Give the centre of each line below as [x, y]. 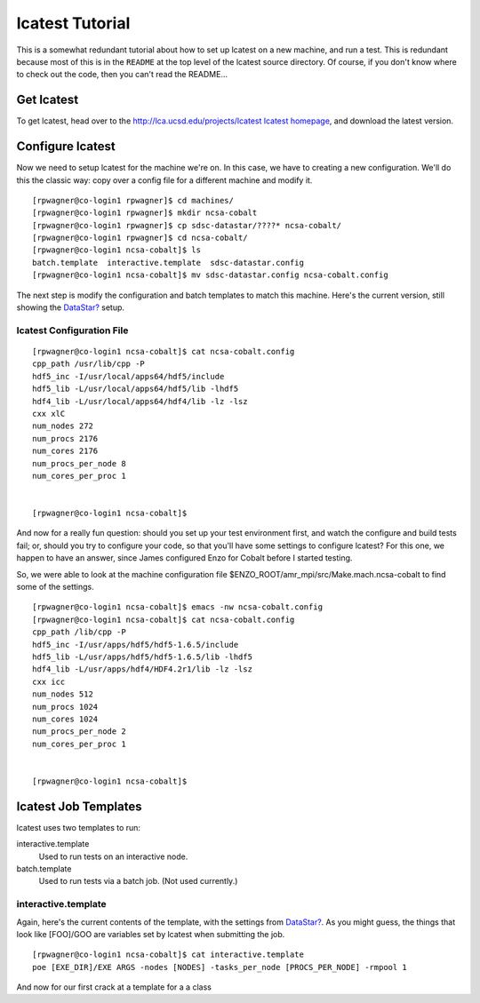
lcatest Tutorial [73, 23]
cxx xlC [49, 414]
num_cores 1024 [65, 719]
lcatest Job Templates [79, 806]
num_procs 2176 [65, 438]
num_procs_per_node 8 [79, 463]
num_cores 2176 [65, 451]
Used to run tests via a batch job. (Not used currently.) [138, 881]
